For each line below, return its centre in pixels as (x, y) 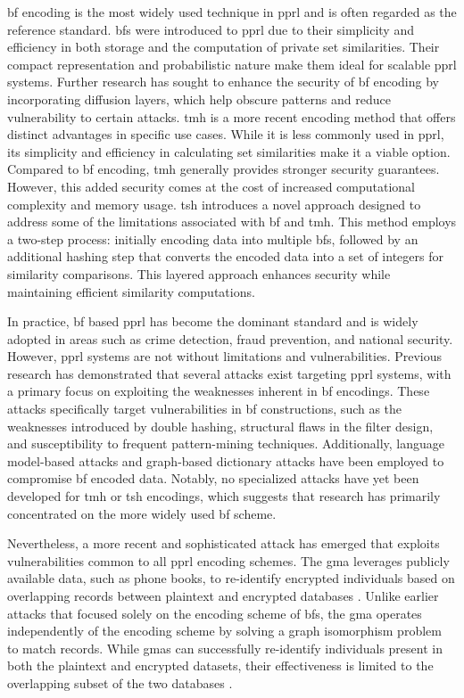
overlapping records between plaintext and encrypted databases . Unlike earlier (223, 595)
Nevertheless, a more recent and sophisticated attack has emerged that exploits (224, 543)
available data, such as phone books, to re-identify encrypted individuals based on (231, 578)
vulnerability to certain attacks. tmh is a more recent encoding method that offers (232, 116)
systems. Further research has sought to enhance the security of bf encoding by (223, 82)
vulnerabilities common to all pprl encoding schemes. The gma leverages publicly (228, 560)
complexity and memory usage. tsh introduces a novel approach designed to (214, 204)
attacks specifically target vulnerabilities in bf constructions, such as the (205, 409)
